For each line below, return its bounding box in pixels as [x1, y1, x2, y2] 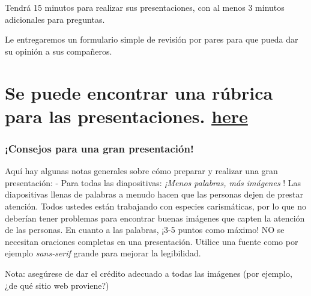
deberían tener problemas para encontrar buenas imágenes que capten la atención [5, 211, 305, 224]
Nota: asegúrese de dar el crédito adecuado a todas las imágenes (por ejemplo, [5, 267, 292, 279]
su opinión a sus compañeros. [5, 44, 112, 57]
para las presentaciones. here [5, 103, 248, 128]
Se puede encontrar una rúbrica [5, 80, 273, 104]
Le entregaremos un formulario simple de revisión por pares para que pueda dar [5, 33, 298, 46]
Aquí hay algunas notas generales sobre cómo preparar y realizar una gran [5, 165, 278, 177]
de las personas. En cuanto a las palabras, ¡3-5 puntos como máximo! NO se [5, 223, 285, 236]
